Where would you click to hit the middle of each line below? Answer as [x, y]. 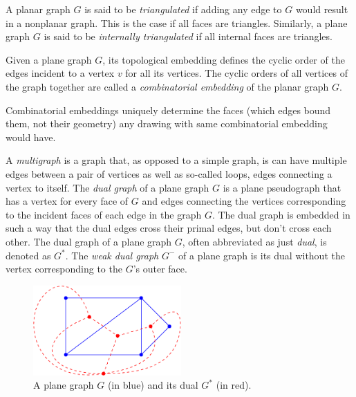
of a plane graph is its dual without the [262, 255]
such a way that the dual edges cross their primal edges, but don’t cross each [169, 228]
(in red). [234, 385]
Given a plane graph [49, 59]
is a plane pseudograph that [282, 187]
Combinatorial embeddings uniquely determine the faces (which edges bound [168, 110]
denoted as [28, 255]
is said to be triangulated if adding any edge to [183, 9]
